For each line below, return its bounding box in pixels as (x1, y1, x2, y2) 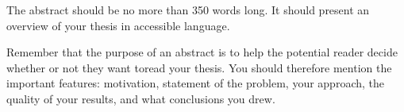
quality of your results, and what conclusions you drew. (6, 90, 275, 106)
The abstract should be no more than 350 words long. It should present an (6, 2, 370, 17)
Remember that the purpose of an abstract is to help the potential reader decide (6, 44, 398, 60)
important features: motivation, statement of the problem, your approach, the (6, 75, 384, 91)
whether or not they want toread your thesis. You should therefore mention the (6, 59, 392, 75)
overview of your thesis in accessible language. (6, 17, 230, 33)
